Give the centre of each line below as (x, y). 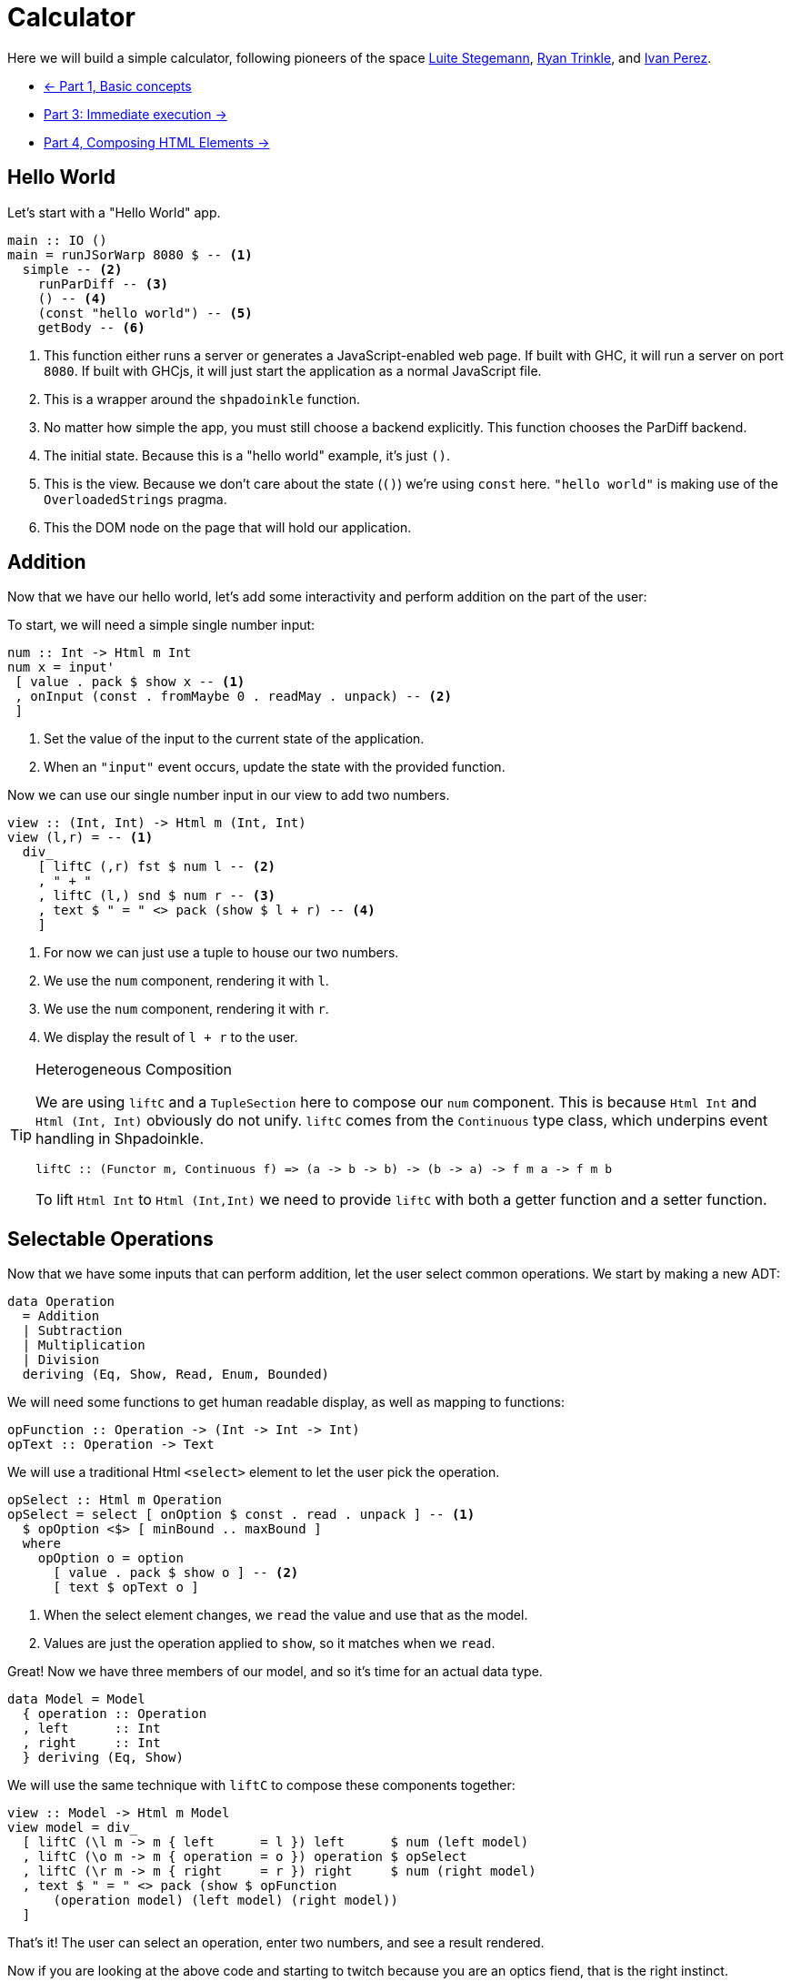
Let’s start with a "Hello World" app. (114, 212)
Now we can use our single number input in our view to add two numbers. (229, 795)
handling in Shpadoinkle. (120, 1139)
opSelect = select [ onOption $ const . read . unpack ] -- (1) (241, 1515)
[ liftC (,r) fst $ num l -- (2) (157, 867)
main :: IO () (57, 240)
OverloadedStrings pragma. (135, 499)
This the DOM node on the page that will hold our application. (228, 527)
